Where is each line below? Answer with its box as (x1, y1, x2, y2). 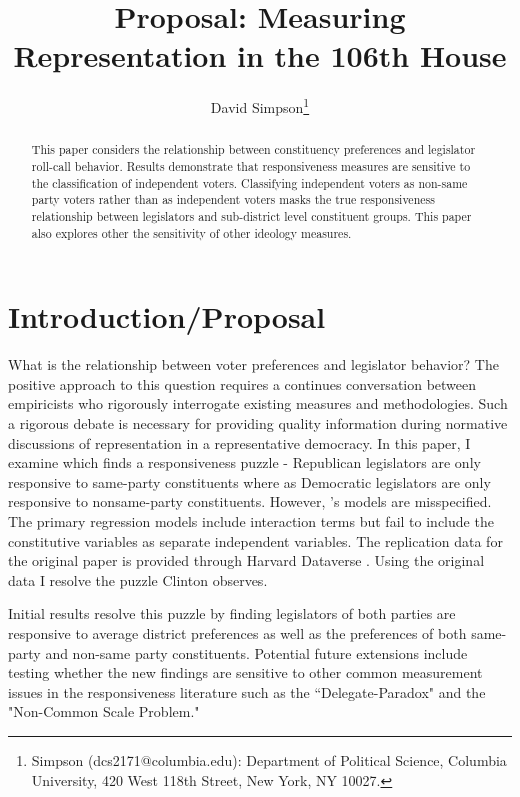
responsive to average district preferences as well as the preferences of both (8, 622, 467, 643)
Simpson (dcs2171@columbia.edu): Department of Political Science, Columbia (31, 749, 507, 770)
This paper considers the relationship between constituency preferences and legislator (31, 141, 476, 158)
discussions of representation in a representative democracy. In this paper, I (8, 432, 471, 453)
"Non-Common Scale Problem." (8, 701, 200, 722)
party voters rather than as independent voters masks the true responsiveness (31, 191, 435, 208)
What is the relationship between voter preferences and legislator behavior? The (8, 354, 499, 375)
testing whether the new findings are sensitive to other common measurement (8, 662, 483, 683)
